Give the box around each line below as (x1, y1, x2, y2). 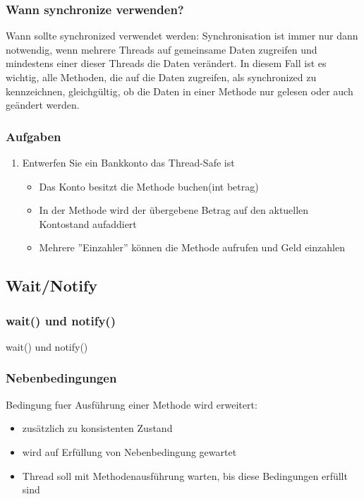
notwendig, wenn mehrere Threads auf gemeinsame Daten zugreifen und (6, 42, 317, 56)
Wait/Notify (6, 275, 98, 296)
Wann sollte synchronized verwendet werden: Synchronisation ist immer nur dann (6, 28, 358, 43)
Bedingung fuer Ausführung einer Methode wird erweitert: (6, 397, 257, 411)
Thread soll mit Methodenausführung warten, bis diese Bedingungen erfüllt (22, 468, 348, 483)
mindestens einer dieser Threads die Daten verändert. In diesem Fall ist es (6, 56, 327, 71)
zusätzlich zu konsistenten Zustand (22, 421, 173, 435)
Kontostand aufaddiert (39, 216, 137, 231)
